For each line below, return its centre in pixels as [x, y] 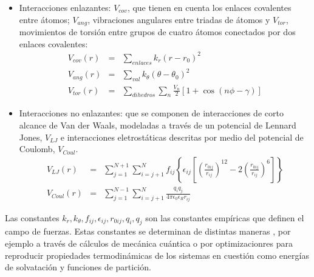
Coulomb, [37, 149]
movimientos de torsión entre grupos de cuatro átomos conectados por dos [157, 32]
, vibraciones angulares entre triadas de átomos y [179, 19]
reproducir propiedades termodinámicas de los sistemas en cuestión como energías [157, 255]
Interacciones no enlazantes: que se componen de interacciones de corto [151, 113]
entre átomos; [44, 19]
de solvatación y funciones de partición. [78, 267]
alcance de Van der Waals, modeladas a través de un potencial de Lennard [158, 125]
